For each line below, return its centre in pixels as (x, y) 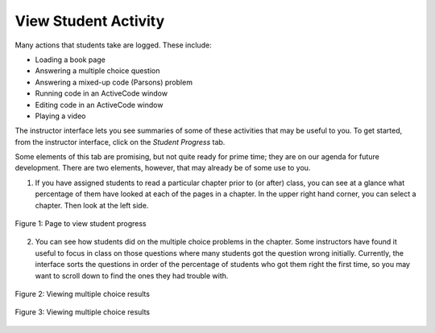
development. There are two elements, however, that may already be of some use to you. (163, 168)
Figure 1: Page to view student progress (81, 224)
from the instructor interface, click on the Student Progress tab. (120, 142)
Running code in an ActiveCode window (101, 93)
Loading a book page (70, 60)
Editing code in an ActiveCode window (99, 105)
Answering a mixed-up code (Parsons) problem (114, 82)
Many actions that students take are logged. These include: (114, 45)
